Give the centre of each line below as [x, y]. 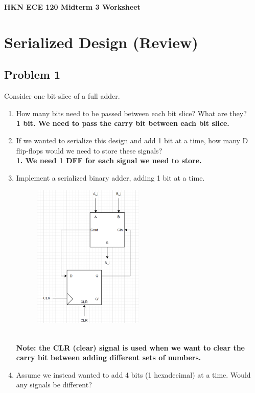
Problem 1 [32, 74]
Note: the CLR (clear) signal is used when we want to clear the [130, 347]
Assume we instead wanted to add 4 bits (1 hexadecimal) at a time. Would [133, 374]
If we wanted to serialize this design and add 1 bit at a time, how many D [132, 140]
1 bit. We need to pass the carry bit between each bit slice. [123, 123]
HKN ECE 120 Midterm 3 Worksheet [72, 7]
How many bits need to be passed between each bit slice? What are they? [131, 113]
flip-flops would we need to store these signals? [89, 150]
